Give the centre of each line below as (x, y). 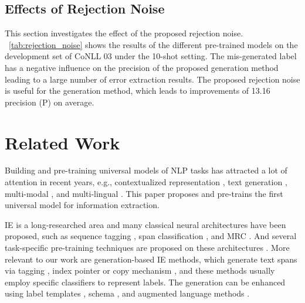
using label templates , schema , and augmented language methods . (127, 293)
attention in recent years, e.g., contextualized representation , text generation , (146, 182)
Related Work (62, 142)
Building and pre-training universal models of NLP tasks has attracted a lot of (146, 170)
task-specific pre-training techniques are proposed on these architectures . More (147, 248)
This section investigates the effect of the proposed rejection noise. (124, 33)
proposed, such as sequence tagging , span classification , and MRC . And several (151, 236)
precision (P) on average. (50, 102)
